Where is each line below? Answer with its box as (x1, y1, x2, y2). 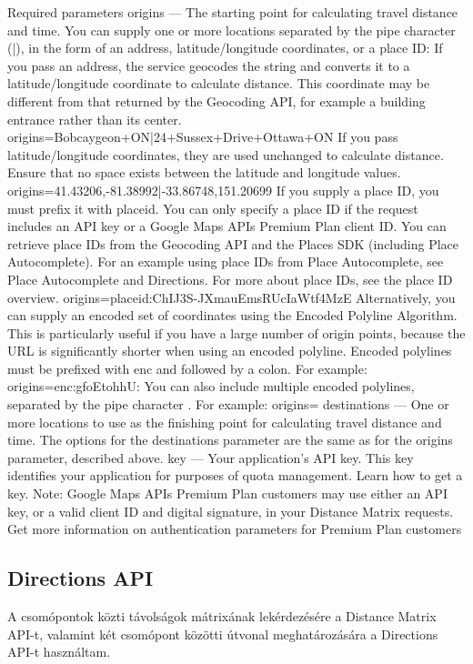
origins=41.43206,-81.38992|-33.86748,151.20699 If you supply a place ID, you (7, 180, 439, 199)
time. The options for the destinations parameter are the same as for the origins (7, 430, 453, 449)
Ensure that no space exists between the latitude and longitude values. (7, 163, 401, 182)
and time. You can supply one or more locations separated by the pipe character (7, 20, 456, 39)
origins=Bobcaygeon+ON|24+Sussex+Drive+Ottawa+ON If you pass (7, 127, 398, 146)
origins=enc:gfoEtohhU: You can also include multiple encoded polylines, (7, 377, 415, 396)
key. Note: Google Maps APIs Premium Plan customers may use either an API (7, 484, 448, 503)
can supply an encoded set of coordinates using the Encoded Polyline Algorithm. (7, 306, 458, 325)
